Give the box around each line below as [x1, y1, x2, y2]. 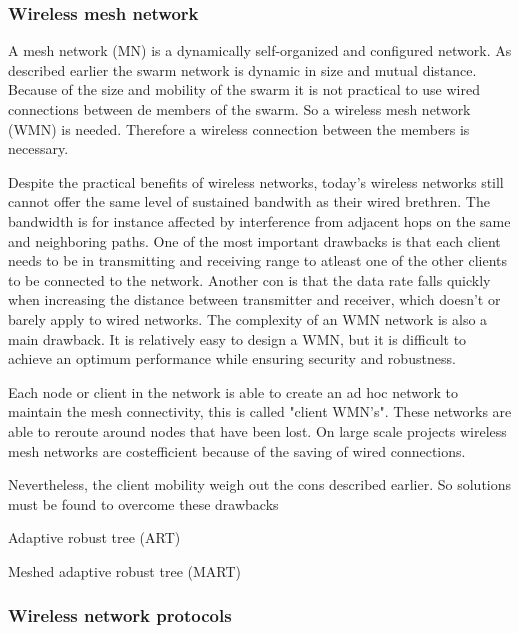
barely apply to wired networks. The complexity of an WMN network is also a [8, 308, 488, 329]
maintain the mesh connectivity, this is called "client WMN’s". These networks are [8, 401, 512, 422]
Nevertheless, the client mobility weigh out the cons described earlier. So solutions [8, 474, 512, 495]
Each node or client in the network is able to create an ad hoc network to [8, 381, 458, 402]
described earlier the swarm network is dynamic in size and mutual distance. [8, 59, 477, 80]
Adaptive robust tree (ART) [8, 527, 181, 548]
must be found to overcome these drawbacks [8, 493, 279, 514]
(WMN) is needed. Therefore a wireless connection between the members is [8, 118, 470, 139]
